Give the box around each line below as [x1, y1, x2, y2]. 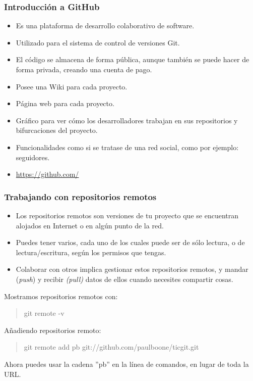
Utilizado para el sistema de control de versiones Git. [16, 37, 180, 47]
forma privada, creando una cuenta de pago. [16, 64, 152, 74]
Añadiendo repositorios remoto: [4, 324, 101, 335]
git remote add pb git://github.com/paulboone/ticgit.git [24, 342, 199, 352]
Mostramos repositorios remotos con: [4, 291, 118, 301]
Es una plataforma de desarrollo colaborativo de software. [16, 20, 195, 31]
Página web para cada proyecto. [16, 98, 114, 109]
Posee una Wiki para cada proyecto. [16, 81, 128, 91]
